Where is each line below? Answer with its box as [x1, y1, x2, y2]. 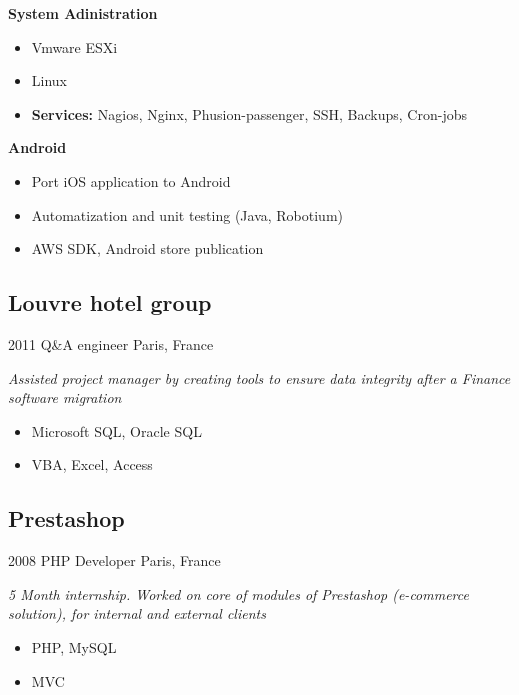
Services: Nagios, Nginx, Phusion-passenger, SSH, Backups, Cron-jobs [31, 103, 467, 124]
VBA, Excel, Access [31, 454, 153, 475]
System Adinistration [8, 3, 158, 23]
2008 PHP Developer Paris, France [8, 550, 221, 571]
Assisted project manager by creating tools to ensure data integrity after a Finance [8, 367, 511, 388]
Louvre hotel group [8, 287, 212, 318]
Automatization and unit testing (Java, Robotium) [31, 204, 344, 225]
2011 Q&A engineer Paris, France [8, 333, 214, 354]
